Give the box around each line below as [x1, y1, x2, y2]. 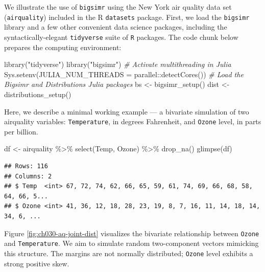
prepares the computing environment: [4, 41, 122, 52]
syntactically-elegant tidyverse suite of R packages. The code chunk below [4, 31, 238, 42]
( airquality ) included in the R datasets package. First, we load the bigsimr [4, 11, 250, 22]
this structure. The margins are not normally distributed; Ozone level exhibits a [4, 247, 253, 258]
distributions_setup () [4, 88, 71, 99]
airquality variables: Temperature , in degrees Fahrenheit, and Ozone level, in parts [4, 116, 261, 127]
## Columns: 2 [4, 172, 52, 180]
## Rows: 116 [4, 162, 48, 170]
